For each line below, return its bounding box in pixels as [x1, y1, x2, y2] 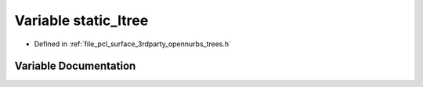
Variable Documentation [14, 60, 136, 73]
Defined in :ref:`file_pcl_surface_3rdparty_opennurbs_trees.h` [34, 39, 231, 49]
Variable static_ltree [14, 12, 149, 29]
